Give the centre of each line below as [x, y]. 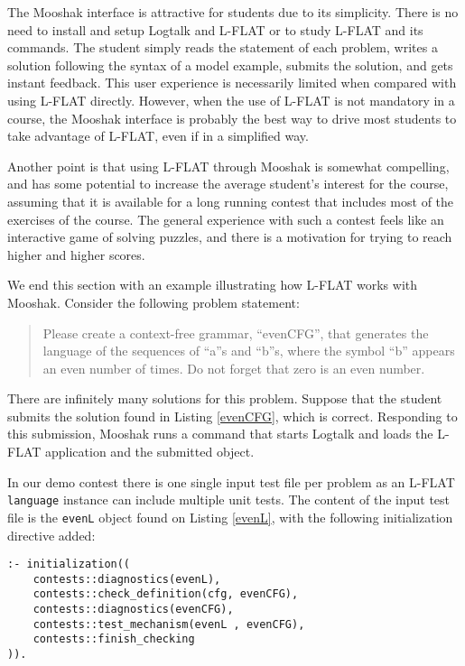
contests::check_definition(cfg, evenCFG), [166, 594]
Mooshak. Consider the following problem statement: [153, 302]
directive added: [51, 535]
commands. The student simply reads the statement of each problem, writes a [223, 47]
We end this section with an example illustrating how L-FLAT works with [213, 285]
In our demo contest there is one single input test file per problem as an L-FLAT [231, 481]
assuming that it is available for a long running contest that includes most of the [231, 201]
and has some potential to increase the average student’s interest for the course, [228, 184]
